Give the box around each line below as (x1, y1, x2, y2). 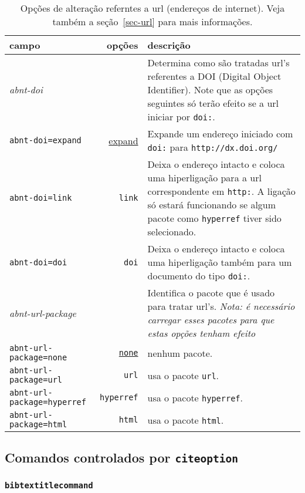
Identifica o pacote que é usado (147, 286, 275, 299)
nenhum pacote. (147, 346, 213, 360)
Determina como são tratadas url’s (147, 56, 290, 69)
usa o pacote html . (147, 413, 224, 427)
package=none (9, 353, 67, 362)
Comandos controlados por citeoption (5, 448, 238, 467)
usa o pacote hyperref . (147, 390, 243, 404)
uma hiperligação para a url (147, 171, 262, 184)
